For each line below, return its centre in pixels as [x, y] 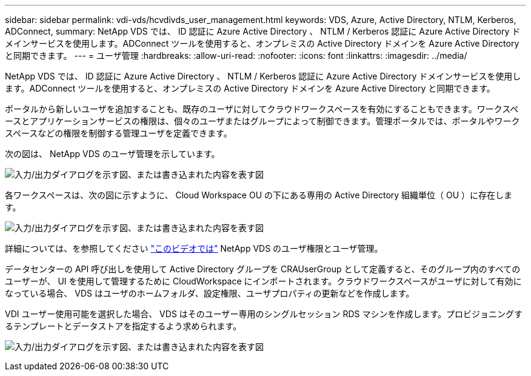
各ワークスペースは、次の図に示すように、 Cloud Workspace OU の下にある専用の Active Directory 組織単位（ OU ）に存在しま [259, 195]
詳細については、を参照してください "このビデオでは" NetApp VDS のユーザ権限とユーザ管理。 [194, 248]
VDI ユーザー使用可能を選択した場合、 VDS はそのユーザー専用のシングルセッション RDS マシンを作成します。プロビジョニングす [264, 314]
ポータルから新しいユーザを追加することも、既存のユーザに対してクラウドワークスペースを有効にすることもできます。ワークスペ [262, 109]
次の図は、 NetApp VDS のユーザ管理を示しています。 [112, 154]
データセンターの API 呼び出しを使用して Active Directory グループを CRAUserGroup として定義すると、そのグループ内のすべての [263, 269]
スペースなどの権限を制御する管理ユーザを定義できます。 [119, 133]
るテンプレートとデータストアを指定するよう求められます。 [123, 326]
